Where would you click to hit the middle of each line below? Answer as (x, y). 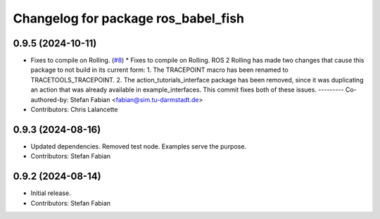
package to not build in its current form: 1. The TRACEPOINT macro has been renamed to (159, 70)
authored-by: (50, 99)
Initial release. (51, 193)
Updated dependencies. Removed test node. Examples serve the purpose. (138, 146)
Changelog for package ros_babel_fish (129, 18)
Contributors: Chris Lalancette (74, 110)
